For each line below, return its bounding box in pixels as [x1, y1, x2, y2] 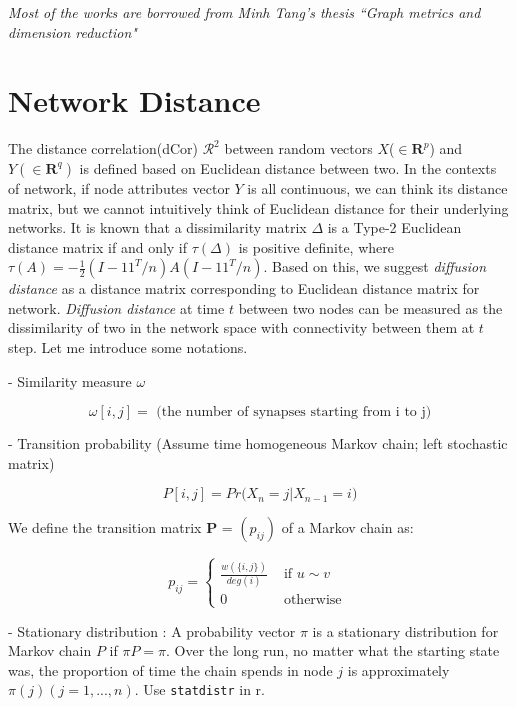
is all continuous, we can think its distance [247, 177, 508, 198]
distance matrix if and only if [8, 236, 188, 257]
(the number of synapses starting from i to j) [156, 405, 432, 420]
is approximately [347, 659, 450, 680]
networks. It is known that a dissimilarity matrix [8, 217, 307, 238]
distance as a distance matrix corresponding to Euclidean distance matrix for [8, 278, 480, 299]
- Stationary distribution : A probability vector [8, 620, 296, 641]
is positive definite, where [238, 236, 394, 257]
